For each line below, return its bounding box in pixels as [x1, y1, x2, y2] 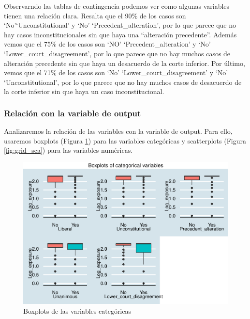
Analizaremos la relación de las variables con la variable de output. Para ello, [4, 126, 233, 136]
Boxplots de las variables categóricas [23, 306, 131, 316]
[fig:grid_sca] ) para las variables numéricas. [4, 145, 133, 155]
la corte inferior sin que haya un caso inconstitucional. [4, 86, 164, 96]
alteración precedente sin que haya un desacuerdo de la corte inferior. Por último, [4, 58, 245, 68]
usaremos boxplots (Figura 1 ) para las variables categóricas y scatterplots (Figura [4, 135, 246, 145]
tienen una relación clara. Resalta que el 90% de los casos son [4, 10, 186, 20]
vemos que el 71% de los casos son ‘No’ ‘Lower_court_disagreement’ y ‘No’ [4, 67, 228, 78]
